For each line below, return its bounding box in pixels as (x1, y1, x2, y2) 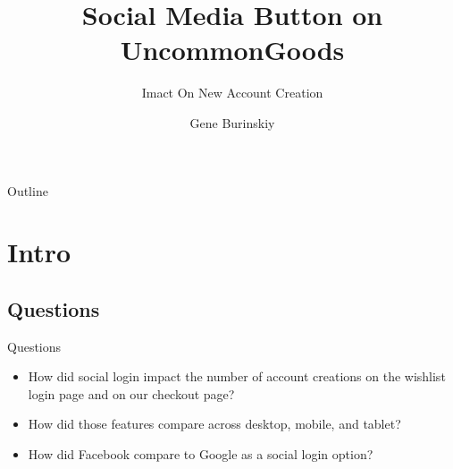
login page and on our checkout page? (28, 384, 235, 403)
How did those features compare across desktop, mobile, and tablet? (28, 414, 401, 433)
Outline (7, 181, 48, 200)
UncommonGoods (120, 31, 345, 68)
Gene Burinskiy (189, 113, 275, 132)
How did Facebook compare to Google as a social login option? (28, 445, 373, 464)
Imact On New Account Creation (141, 83, 323, 102)
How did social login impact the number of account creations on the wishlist (28, 367, 446, 386)
